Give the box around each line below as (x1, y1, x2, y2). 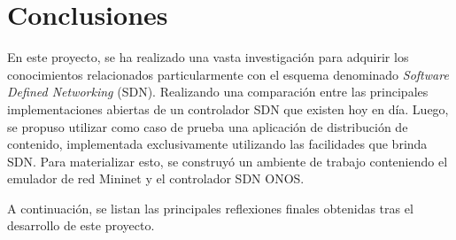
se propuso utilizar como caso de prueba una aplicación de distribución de (7, 117, 408, 135)
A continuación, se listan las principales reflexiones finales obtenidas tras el (7, 198, 413, 217)
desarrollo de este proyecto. (7, 216, 155, 235)
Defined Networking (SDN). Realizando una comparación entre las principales (7, 82, 429, 101)
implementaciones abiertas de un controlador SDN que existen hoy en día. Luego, (7, 99, 449, 118)
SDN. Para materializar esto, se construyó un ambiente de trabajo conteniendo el (7, 151, 448, 170)
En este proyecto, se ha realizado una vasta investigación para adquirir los (7, 48, 409, 66)
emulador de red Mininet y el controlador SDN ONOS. (7, 169, 305, 188)
